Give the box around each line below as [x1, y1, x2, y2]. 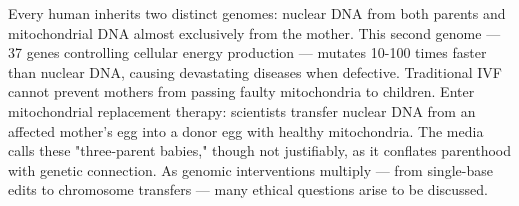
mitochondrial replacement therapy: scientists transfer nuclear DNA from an [8, 100, 476, 121]
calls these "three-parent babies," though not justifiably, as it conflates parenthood [8, 140, 512, 161]
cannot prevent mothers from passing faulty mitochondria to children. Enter [8, 81, 475, 102]
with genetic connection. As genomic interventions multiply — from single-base [8, 159, 493, 180]
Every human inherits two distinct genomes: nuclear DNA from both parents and [8, 3, 506, 23]
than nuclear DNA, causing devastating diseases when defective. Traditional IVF [8, 61, 502, 82]
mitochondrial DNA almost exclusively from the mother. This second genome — [8, 22, 501, 43]
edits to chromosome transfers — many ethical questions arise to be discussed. [8, 179, 488, 200]
